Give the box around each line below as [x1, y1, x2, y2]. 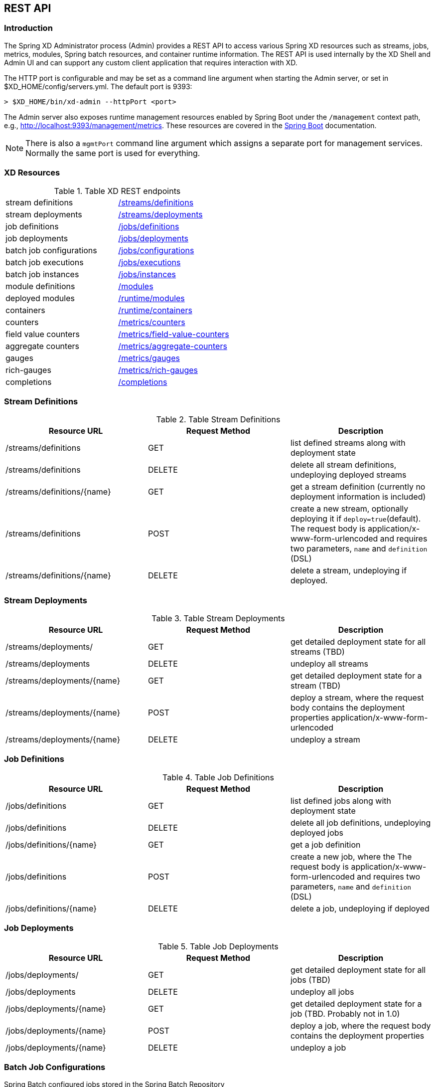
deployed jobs [290, 827, 344, 838]
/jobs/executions [118, 257, 181, 267]
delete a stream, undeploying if [290, 565, 407, 576]
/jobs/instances [118, 269, 176, 279]
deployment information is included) [290, 492, 426, 502]
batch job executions [5, 257, 84, 267]
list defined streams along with [290, 438, 406, 448]
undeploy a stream [290, 734, 360, 745]
